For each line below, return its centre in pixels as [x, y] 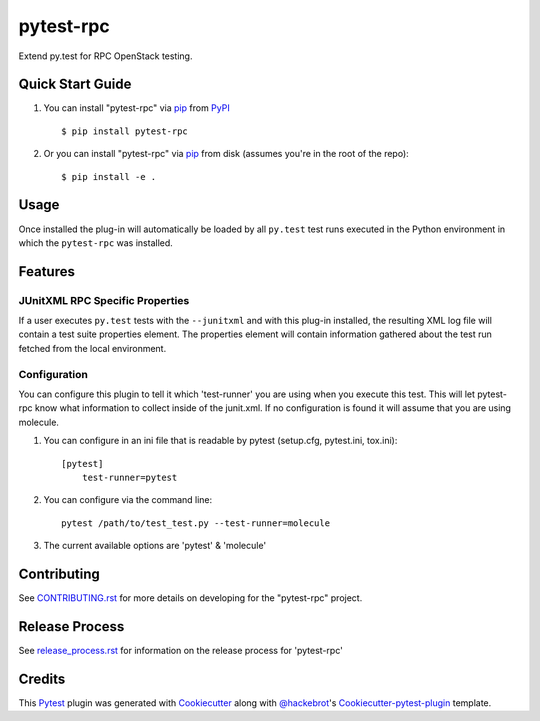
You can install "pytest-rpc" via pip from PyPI [136, 108]
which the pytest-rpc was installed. [96, 242]
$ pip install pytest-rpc [125, 131]
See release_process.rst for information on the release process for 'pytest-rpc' [181, 650]
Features [46, 271]
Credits [42, 678]
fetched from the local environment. [92, 348]
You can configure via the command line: [128, 500]
